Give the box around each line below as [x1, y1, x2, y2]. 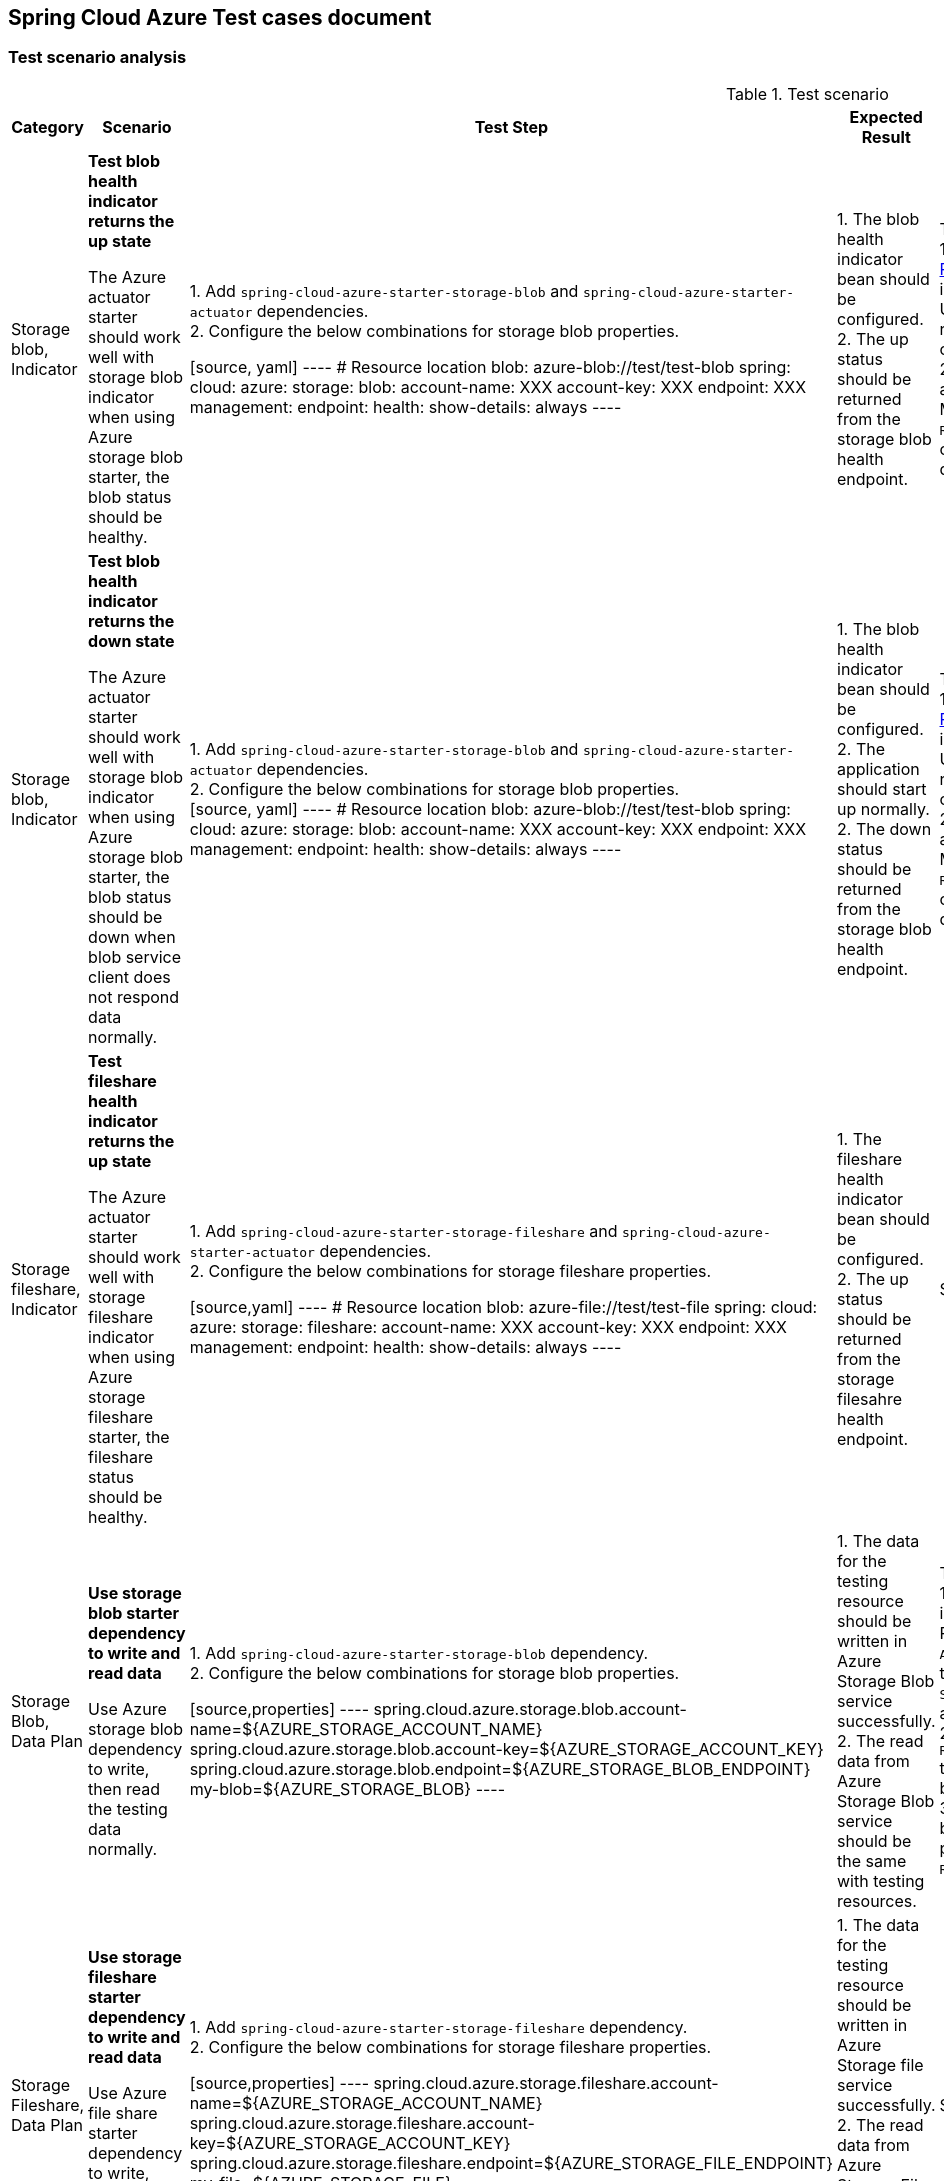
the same [837, 1850, 907, 1871]
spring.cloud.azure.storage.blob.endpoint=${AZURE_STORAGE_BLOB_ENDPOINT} [189, 1758, 811, 1779]
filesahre [837, 1388, 902, 1409]
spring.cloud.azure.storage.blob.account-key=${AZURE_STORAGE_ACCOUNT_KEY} [189, 1738, 824, 1759]
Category [11, 116, 84, 137]
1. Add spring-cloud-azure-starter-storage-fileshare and [189, 1220, 618, 1241]
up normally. [837, 798, 930, 819]
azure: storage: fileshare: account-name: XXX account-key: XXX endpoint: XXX [189, 1316, 787, 1337]
